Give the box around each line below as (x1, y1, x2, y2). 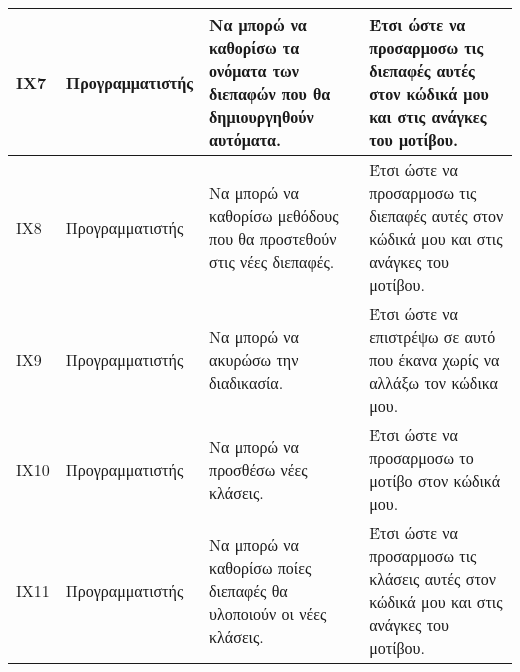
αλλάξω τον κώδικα (369, 371, 498, 394)
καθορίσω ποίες (209, 555, 312, 579)
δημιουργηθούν (209, 105, 314, 128)
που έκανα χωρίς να (369, 348, 500, 371)
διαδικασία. (209, 371, 284, 394)
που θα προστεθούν (209, 227, 337, 250)
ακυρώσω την (209, 348, 299, 371)
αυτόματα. (209, 128, 282, 151)
